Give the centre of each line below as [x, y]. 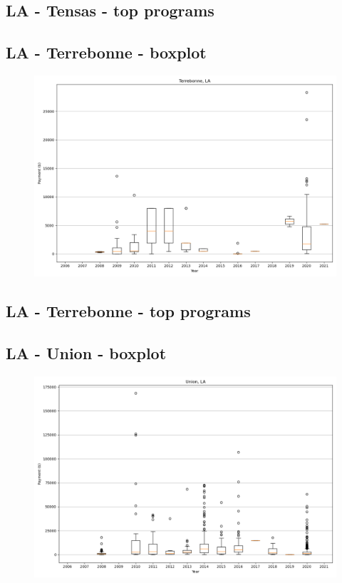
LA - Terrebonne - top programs [128, 311]
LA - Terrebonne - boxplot [106, 52]
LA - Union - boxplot [86, 353]
